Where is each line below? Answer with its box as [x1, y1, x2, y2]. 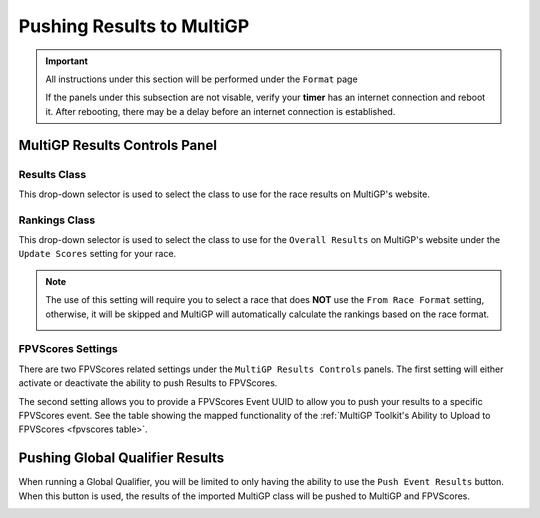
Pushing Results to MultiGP [18, 15, 250, 37]
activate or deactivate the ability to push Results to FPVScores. [18, 377, 278, 389]
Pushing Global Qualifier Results [18, 450, 225, 467]
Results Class [18, 167, 87, 181]
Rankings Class [18, 213, 96, 227]
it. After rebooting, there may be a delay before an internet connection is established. [45, 105, 396, 117]
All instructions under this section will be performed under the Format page [45, 73, 359, 85]
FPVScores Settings [18, 342, 119, 356]
